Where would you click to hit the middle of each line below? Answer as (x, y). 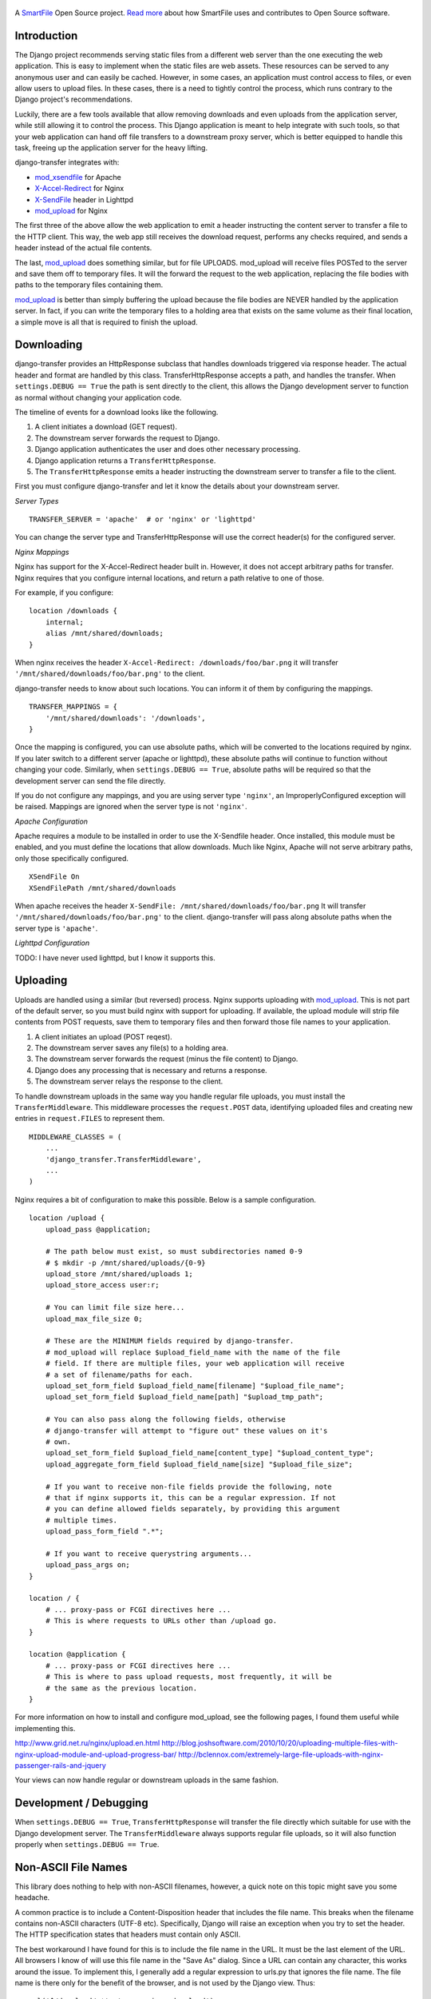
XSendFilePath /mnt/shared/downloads (103, 888)
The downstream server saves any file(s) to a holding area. (132, 1048)
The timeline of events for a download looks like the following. (117, 412)
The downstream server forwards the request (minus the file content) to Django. (166, 1059)
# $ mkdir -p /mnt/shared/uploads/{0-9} (126, 1263)
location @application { (77, 1654)
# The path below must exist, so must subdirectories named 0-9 (174, 1252)
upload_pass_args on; (88, 1565)
